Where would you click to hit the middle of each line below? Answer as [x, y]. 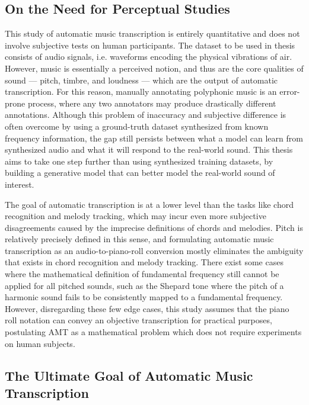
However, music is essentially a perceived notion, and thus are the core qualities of [154, 68]
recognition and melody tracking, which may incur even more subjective [136, 216]
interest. [20, 184]
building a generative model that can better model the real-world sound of [140, 173]
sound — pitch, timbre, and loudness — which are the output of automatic [141, 80]
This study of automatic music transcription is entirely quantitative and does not [152, 33]
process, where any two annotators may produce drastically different [152, 103]
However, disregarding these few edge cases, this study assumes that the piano [147, 308]
